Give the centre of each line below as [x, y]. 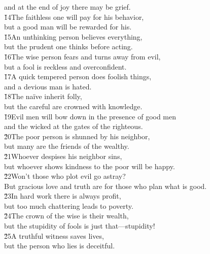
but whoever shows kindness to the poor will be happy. [90, 166]
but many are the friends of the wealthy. [67, 146]
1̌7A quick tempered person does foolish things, [78, 76]
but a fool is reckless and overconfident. [65, 66]
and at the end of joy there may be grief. [67, 7]
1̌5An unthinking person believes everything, [73, 36]
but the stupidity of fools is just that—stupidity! [80, 226]
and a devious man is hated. [48, 86]
